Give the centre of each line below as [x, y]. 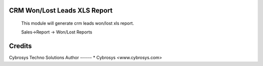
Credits [20, 46]
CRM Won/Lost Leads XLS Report [61, 10]
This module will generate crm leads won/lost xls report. [77, 23]
